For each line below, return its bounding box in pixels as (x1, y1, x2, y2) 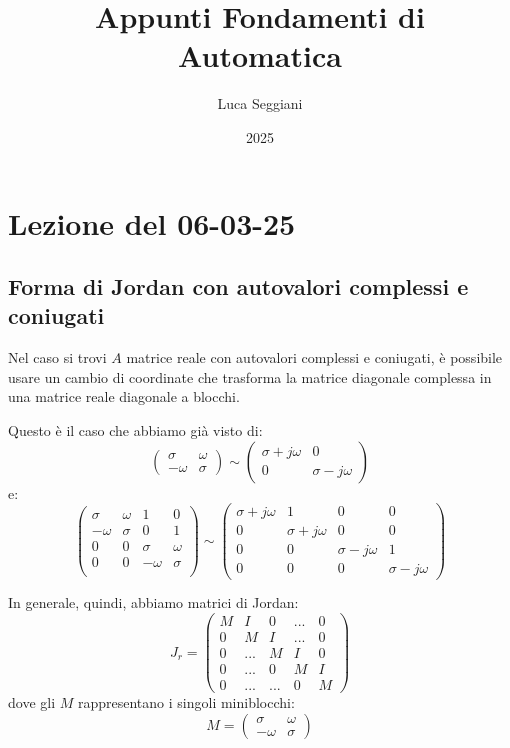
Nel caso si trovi (8, 347, 107, 368)
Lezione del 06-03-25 (8, 202, 296, 243)
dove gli (8, 692, 56, 713)
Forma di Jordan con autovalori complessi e (8, 271, 469, 302)
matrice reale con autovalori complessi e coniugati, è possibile (126, 347, 503, 368)
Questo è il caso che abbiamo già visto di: (8, 420, 263, 441)
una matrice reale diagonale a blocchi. (8, 386, 240, 407)
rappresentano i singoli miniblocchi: (77, 692, 295, 713)
